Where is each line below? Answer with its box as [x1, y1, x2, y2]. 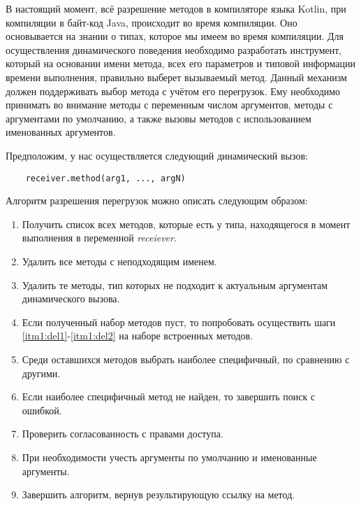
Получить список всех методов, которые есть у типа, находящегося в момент [22, 216, 351, 231]
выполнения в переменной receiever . [22, 230, 177, 245]
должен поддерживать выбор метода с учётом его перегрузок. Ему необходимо [6, 83, 341, 98]
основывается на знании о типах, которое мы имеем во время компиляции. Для [6, 29, 344, 43]
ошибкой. [22, 402, 62, 417]
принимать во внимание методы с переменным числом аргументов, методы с [6, 97, 333, 112]
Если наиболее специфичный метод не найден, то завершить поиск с [22, 389, 316, 404]
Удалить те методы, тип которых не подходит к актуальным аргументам [22, 277, 328, 292]
